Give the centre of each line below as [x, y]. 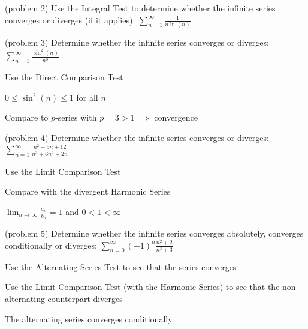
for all [87, 97]
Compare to [27, 117]
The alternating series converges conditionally [89, 318]
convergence [176, 117]
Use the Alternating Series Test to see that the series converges [121, 266]
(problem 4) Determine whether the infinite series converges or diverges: [137, 138]
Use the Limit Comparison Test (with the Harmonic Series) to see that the [142, 287]
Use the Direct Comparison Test [64, 77]
